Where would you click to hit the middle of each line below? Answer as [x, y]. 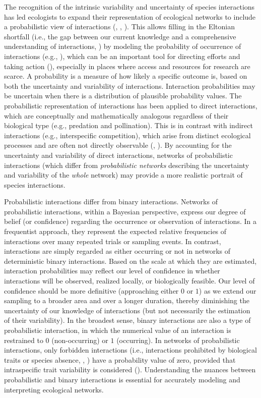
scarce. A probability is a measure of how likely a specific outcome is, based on [126, 76]
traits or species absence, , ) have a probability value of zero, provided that [120, 359]
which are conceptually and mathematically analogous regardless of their [116, 115]
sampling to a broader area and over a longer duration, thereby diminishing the [127, 300]
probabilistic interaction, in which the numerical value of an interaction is [118, 330]
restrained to [24, 340]
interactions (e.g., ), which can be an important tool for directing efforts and [122, 56]
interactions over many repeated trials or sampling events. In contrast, [113, 241]
